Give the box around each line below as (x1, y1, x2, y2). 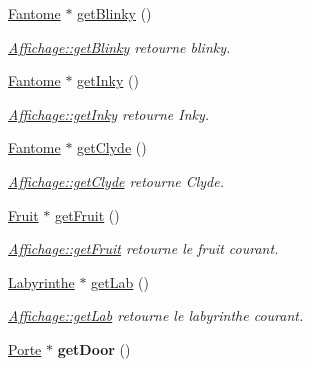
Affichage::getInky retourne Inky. (8, 103, 210, 124)
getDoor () (57, 338, 131, 359)
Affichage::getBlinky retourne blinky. (8, 36, 231, 57)
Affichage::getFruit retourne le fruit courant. (8, 238, 279, 259)
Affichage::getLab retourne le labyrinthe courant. (8, 305, 304, 326)
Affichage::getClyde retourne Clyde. (8, 170, 225, 191)
